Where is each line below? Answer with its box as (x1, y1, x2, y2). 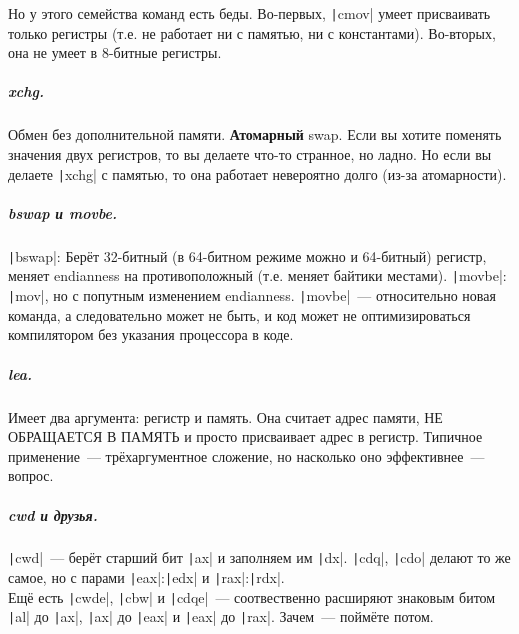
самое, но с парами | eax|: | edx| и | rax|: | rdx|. (8, 567, 285, 588)
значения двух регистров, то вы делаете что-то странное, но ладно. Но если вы (8, 144, 492, 164)
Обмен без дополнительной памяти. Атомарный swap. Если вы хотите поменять (8, 124, 502, 145)
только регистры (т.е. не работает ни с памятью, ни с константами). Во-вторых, (8, 22, 496, 43)
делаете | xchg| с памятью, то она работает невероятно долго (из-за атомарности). (8, 163, 507, 184)
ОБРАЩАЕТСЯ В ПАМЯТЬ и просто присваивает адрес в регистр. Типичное (8, 426, 483, 447)
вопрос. (8, 465, 54, 486)
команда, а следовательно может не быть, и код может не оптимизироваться (8, 304, 471, 325)
